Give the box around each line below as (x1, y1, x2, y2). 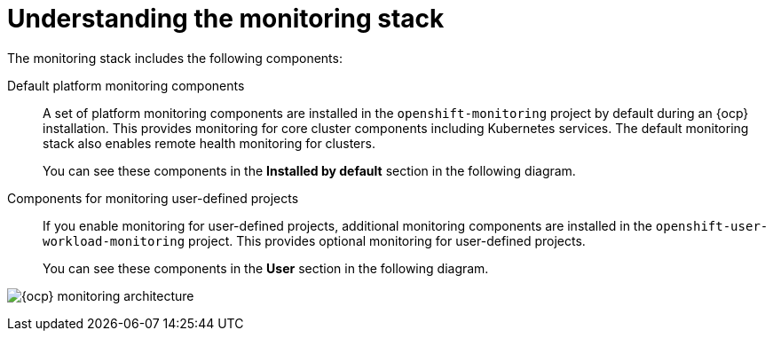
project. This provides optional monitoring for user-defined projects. (188, 232, 586, 248)
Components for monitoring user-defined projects (7, 190, 299, 206)
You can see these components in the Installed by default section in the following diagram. (43, 162, 576, 178)
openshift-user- (655, 218, 769, 233)
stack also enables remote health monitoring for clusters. (43, 135, 375, 151)
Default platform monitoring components (7, 77, 245, 93)
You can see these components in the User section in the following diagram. (43, 260, 489, 276)
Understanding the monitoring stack (7, 4, 445, 34)
